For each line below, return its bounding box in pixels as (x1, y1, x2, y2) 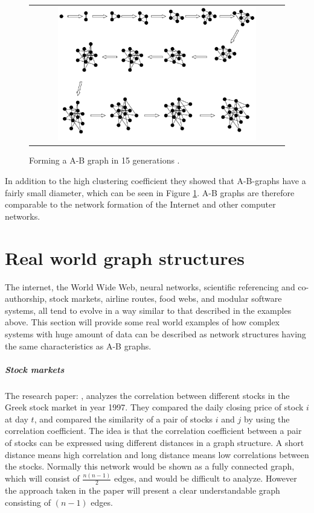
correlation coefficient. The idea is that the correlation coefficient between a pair (5, 424, 302, 437)
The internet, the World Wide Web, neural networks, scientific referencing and (5, 280, 295, 293)
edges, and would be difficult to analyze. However (114, 472, 297, 485)
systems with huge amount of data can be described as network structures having (5, 327, 306, 340)
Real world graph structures (5, 245, 245, 270)
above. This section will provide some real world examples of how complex (5, 316, 280, 328)
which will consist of (5, 472, 80, 485)
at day (5, 412, 28, 425)
